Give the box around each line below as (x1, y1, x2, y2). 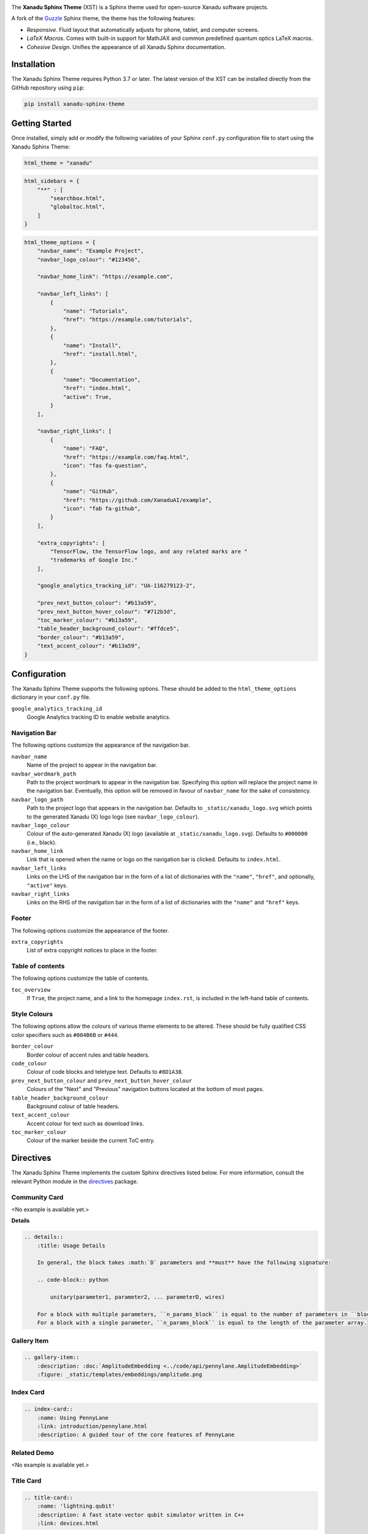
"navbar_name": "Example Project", (37, 247, 144, 255)
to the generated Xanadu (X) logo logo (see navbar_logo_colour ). (26, 813, 199, 820)
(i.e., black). (26, 838, 57, 846)
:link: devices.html (37, 1519, 99, 1527)
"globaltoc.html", (50, 203, 105, 210)
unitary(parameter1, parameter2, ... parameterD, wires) (50, 1293, 225, 1301)
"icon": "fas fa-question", (63, 462, 147, 469)
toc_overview (11, 986, 51, 993)
